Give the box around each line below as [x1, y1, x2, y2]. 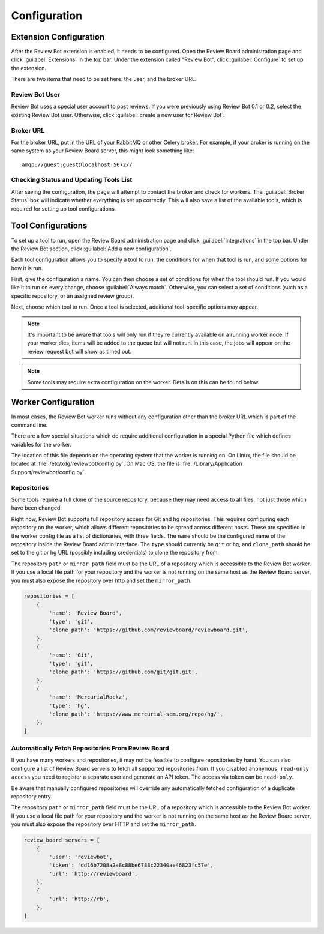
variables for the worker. [11, 441, 72, 448]
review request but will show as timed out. [27, 348, 132, 355]
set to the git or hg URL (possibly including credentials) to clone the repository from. [11, 549, 219, 556]
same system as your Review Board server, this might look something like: [11, 147, 194, 154]
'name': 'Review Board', [49, 610, 122, 616]
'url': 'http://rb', [49, 895, 110, 902]
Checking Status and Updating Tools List [11, 176, 133, 184]
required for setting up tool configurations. [11, 205, 116, 212]
